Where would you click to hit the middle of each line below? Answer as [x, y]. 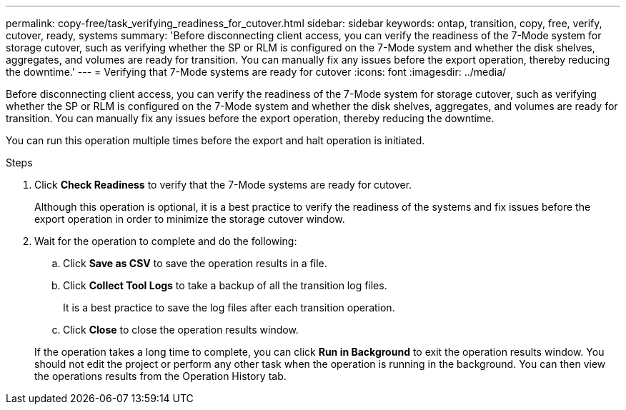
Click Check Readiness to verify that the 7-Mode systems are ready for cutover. [223, 185]
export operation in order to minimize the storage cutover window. [190, 219]
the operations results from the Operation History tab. [160, 376]
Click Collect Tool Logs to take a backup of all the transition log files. [225, 285]
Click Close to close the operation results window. [181, 330]
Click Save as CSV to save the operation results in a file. [195, 263]
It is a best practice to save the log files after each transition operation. [229, 307]
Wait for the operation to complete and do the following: [166, 241]
